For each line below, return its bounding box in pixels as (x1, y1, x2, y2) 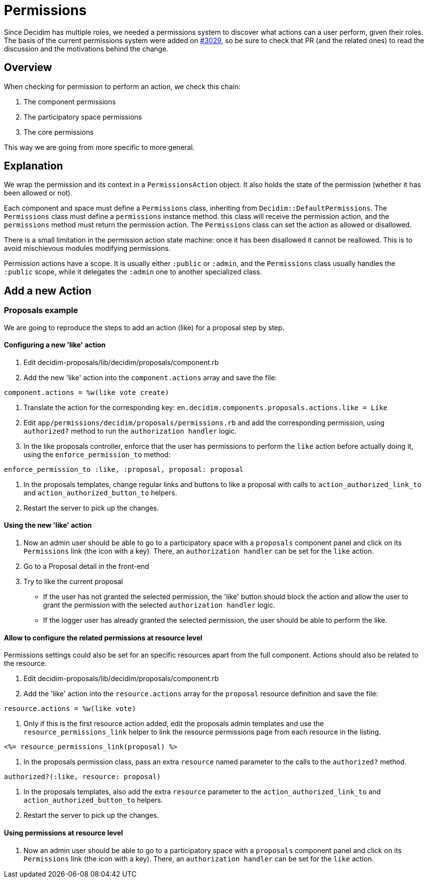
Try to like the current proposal (24, 577, 123, 586)
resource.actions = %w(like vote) (4, 705, 136, 713)
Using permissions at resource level (4, 828, 123, 837)
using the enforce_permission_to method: (24, 450, 171, 459)
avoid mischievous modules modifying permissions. (4, 244, 171, 253)
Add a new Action (4, 284, 92, 297)
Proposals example (4, 305, 78, 316)
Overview (4, 61, 52, 74)
